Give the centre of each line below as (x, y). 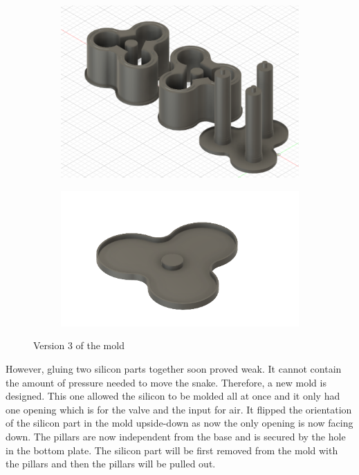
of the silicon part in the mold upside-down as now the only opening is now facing (179, 423)
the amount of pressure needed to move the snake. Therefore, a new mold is (166, 382)
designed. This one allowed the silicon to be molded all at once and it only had (173, 396)
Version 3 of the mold (79, 345)
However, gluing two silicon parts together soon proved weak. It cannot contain (174, 369)
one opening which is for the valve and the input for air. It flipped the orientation (179, 409)
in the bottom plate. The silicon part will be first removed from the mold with (172, 450)
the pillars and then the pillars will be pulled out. (111, 464)
